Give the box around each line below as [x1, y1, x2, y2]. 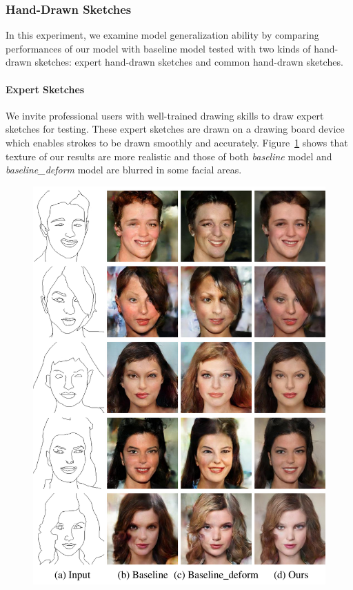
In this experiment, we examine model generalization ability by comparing [6, 28, 319, 42]
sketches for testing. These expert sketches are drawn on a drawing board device [6, 122, 345, 136]
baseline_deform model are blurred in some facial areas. [6, 162, 242, 177]
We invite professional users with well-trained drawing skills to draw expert [6, 108, 324, 122]
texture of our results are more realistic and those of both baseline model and [6, 149, 332, 163]
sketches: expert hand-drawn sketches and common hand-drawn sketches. [34, 55, 343, 69]
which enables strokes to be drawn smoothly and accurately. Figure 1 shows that [6, 135, 348, 149]
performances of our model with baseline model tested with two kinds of [6, 41, 311, 55]
